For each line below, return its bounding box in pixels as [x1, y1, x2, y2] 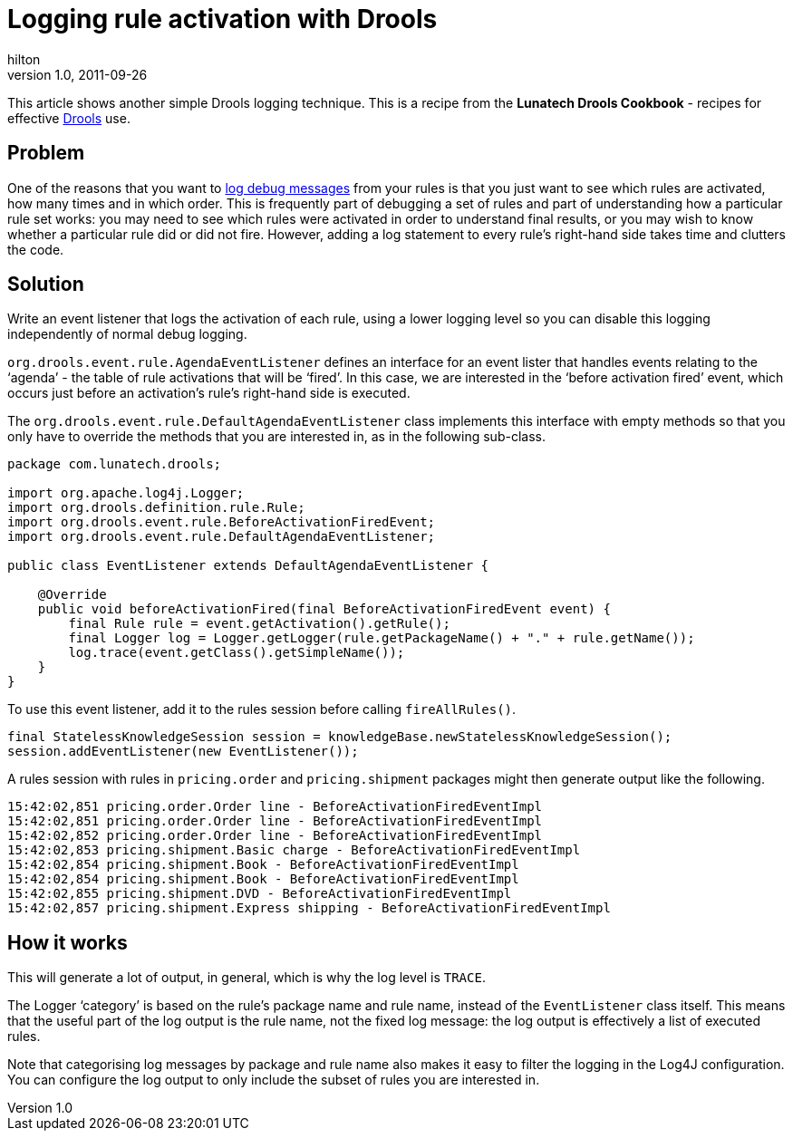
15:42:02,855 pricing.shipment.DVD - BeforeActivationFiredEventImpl [7, 886, 512, 902]
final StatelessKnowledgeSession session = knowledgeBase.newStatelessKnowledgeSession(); [7, 729, 672, 745]
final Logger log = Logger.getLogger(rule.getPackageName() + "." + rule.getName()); [68, 631, 695, 646]
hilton [7, 51, 41, 67]
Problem [7, 141, 85, 165]
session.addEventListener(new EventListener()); [7, 744, 359, 759]
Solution [7, 273, 84, 296]
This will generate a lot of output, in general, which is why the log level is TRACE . [7, 969, 486, 986]
